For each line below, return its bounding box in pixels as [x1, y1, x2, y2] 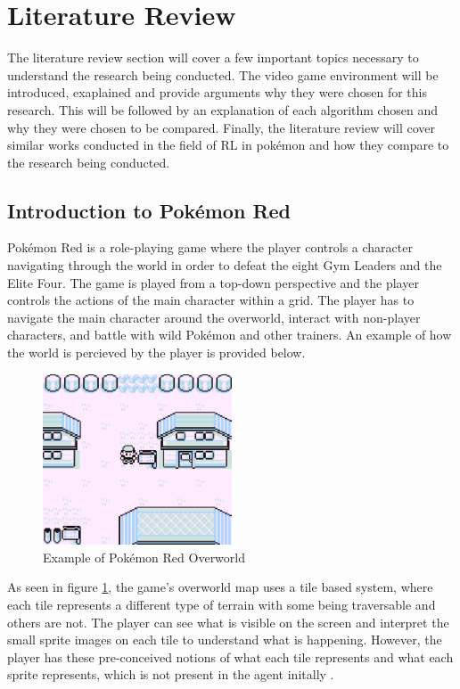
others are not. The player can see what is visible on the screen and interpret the [7, 612, 449, 631]
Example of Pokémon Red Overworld [43, 547, 245, 566]
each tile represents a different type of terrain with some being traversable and [7, 595, 436, 613]
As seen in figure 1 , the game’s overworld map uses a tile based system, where [7, 578, 433, 596]
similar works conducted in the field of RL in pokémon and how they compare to [7, 135, 449, 154]
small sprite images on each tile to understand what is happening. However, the [7, 630, 442, 649]
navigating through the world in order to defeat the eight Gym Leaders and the [7, 256, 442, 275]
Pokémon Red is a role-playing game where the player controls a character [7, 238, 413, 257]
